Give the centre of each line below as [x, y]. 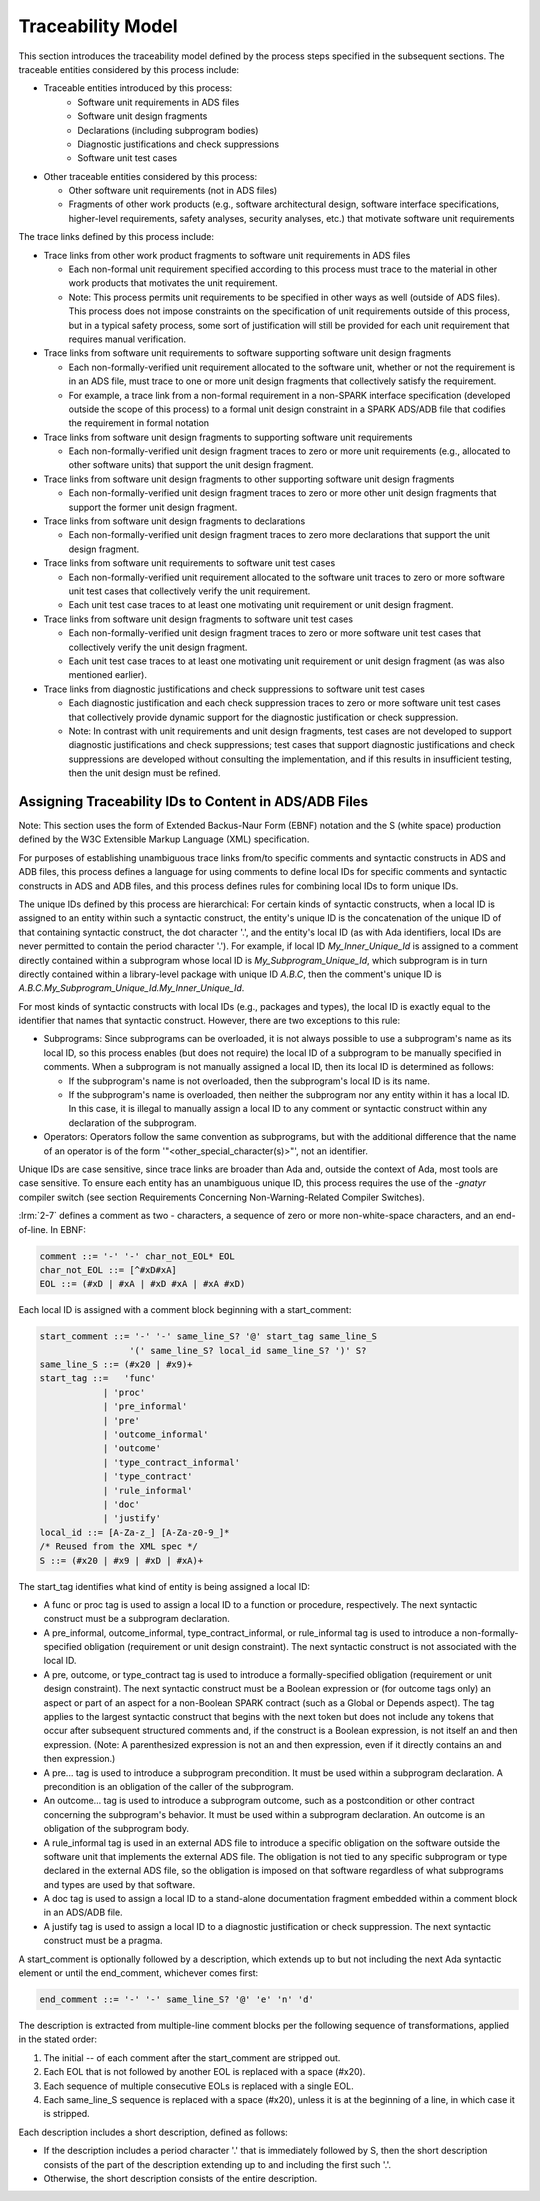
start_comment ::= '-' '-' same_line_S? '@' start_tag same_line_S [208, 1336]
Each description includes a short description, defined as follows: [153, 2132]
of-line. [33, 1229]
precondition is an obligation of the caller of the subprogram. [168, 1786]
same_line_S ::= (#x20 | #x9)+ [116, 1364]
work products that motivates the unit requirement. [173, 283]
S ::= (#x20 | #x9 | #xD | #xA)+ [121, 1560]
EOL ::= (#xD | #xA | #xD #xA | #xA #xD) [142, 1284]
